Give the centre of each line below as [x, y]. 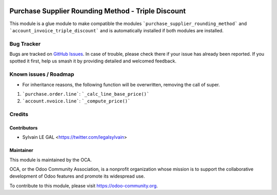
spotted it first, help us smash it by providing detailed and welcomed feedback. [93, 61]
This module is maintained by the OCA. [51, 160]
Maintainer [21, 150]
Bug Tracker [25, 44]
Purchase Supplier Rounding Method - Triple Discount [98, 11]
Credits [19, 114]
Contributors [24, 127]
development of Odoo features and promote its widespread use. [77, 176]
